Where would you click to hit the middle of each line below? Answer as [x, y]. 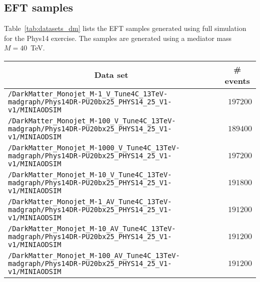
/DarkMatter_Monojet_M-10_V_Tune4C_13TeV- [90, 174]
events [237, 80]
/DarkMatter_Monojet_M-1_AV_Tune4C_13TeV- [90, 201]
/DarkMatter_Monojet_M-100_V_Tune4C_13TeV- [92, 121]
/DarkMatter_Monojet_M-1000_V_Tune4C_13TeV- [94, 147]
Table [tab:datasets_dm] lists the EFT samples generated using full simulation [125, 28]
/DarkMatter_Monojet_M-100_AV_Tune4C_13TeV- [94, 255]
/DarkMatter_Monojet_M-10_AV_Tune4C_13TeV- [92, 228]
